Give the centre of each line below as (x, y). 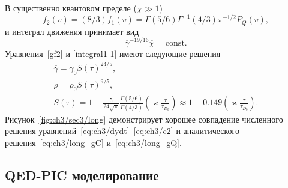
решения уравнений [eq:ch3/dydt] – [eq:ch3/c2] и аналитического (122, 131)
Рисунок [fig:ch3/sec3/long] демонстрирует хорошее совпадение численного (144, 119)
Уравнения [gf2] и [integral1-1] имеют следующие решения (113, 53)
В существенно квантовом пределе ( (71, 8)
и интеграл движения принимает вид (72, 31)
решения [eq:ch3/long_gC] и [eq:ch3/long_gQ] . (93, 142)
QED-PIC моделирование (82, 174)
